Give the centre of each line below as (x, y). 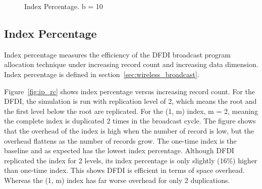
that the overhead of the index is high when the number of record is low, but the (129, 130)
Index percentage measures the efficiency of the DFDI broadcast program (117, 54)
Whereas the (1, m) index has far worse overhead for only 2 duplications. (117, 180)
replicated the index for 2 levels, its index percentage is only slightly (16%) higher (131, 160)
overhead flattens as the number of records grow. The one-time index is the (120, 140)
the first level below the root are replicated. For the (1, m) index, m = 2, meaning (131, 111)
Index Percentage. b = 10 (64, 6)
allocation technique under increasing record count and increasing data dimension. (131, 64)
